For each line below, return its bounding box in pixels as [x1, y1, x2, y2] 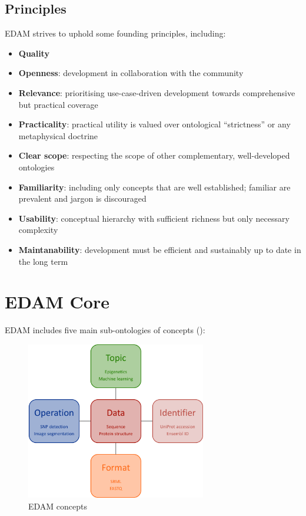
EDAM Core [5, 290, 109, 314]
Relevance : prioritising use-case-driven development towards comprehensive [18, 86, 295, 98]
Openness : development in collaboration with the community [18, 67, 244, 79]
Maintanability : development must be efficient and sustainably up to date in [18, 243, 301, 255]
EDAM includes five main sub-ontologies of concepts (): [5, 324, 205, 336]
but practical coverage [18, 98, 98, 110]
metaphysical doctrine [18, 129, 98, 142]
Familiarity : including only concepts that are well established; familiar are [18, 180, 291, 193]
